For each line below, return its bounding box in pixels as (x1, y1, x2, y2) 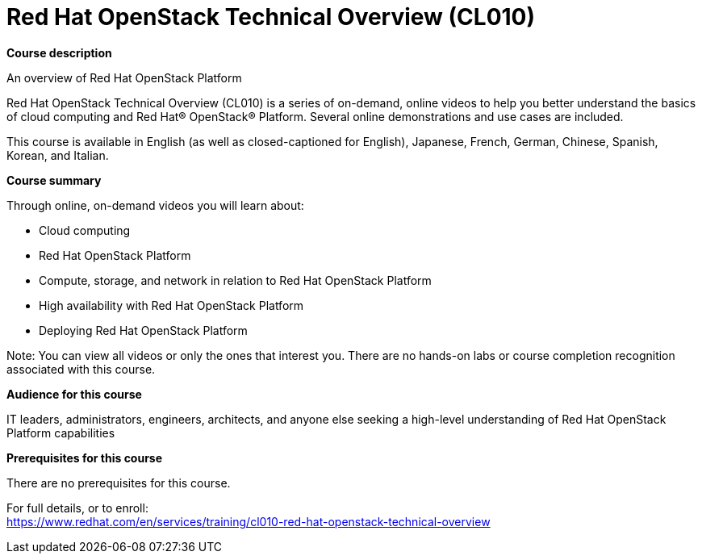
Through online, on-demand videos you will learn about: (6, 198, 304, 212)
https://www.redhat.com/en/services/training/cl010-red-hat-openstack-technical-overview (6, 514, 491, 529)
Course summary (6, 173, 102, 187)
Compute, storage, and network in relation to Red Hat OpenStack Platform (39, 273, 432, 287)
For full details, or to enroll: (6, 500, 148, 515)
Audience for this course (6, 387, 142, 401)
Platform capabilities (6, 425, 115, 440)
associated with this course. (6, 361, 156, 376)
